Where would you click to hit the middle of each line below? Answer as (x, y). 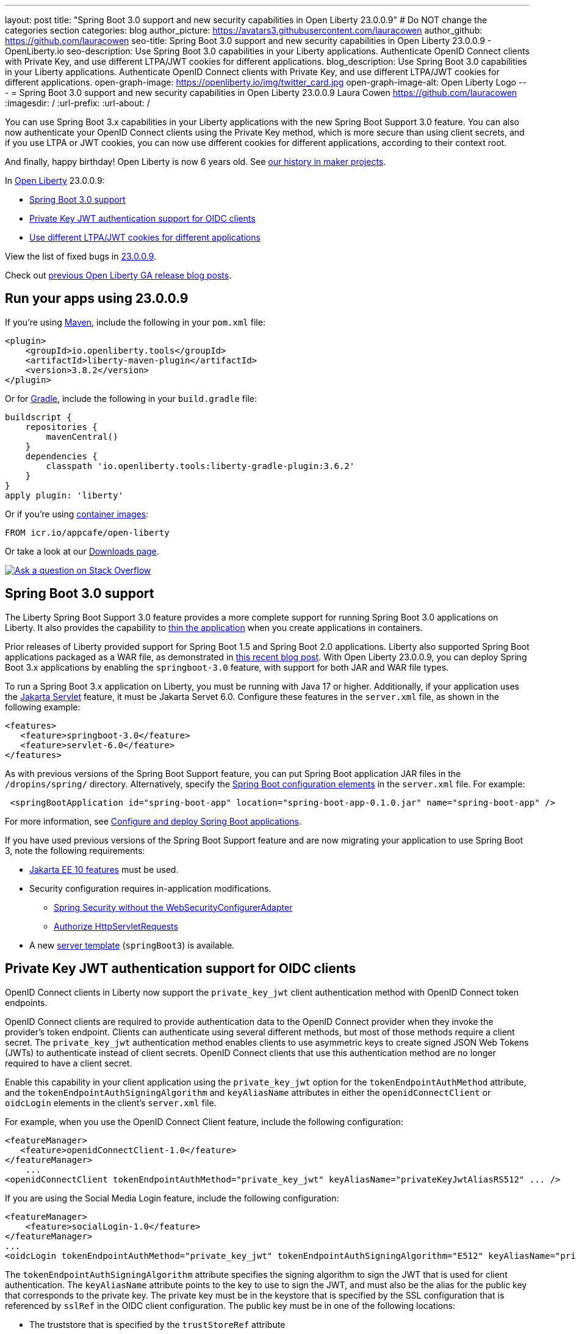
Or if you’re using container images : (77, 514)
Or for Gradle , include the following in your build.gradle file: (131, 398)
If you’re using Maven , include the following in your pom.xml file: (135, 322)
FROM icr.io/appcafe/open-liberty (87, 532)
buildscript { (38, 417)
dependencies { (61, 456)
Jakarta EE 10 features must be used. (104, 869)
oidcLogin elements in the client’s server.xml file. (111, 1103)
